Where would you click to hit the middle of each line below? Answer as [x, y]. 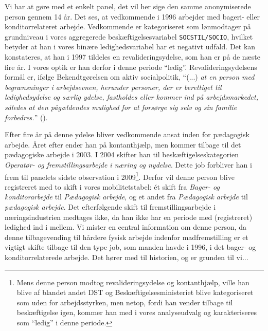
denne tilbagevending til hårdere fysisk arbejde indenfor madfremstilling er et [127, 237]
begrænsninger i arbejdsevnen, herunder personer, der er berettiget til [113, 87]
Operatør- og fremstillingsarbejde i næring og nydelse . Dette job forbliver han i [128, 164]
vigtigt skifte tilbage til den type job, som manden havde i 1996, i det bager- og [130, 247]
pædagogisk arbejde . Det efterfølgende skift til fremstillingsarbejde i [110, 207]
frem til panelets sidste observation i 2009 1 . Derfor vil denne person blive [120, 176]
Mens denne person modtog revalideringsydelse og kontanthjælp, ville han [133, 282]
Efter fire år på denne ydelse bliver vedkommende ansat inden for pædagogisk [127, 134]
